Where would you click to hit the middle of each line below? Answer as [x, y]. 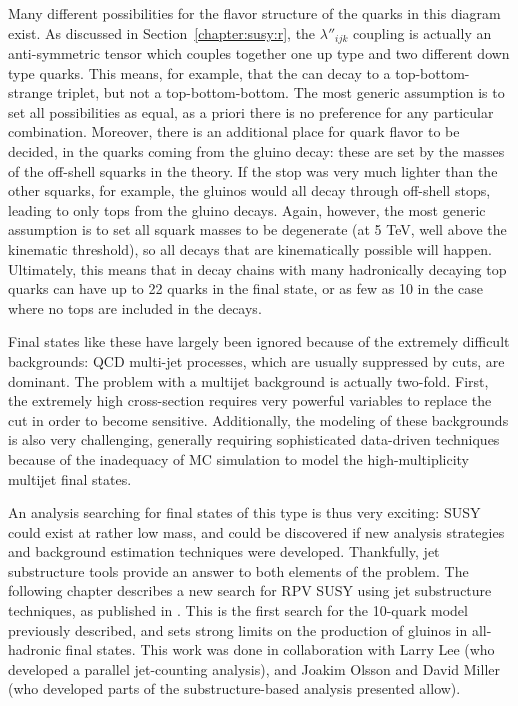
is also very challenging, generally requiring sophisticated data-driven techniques [254, 439]
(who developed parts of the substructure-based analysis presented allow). [234, 688]
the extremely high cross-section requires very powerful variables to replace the [250, 400]
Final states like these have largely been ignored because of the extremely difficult [259, 341]
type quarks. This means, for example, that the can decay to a [199, 72]
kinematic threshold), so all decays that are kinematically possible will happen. [250, 248]
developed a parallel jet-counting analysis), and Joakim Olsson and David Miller [254, 668]
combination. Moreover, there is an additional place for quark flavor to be [234, 131]
